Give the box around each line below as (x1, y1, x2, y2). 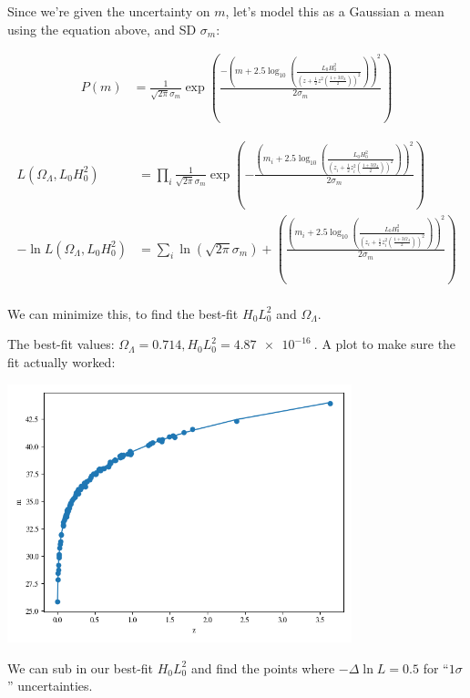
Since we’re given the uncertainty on (7, 2, 210, 20)
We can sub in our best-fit (7, 658, 154, 677)
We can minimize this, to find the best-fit (7, 303, 239, 323)
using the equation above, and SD (7, 19, 197, 38)
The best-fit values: (7, 334, 115, 354)
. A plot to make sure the (313, 334, 456, 354)
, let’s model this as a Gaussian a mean (225, 2, 444, 20)
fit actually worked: (7, 353, 116, 371)
